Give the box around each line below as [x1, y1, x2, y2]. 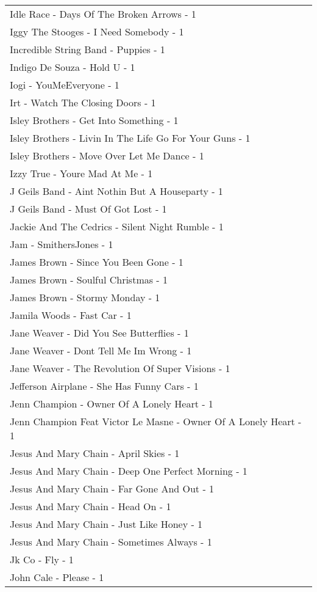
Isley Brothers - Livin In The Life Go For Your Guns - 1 [10, 131, 251, 145]
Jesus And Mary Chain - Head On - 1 [10, 499, 171, 513]
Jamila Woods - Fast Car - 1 [10, 308, 132, 322]
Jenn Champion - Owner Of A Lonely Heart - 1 [10, 396, 213, 411]
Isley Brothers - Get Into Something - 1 [10, 113, 179, 127]
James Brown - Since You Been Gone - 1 [10, 255, 183, 269]
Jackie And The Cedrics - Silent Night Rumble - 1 [10, 219, 224, 233]
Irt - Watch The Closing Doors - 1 [10, 95, 156, 109]
